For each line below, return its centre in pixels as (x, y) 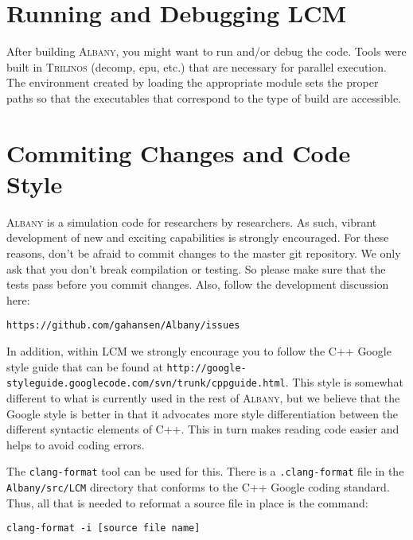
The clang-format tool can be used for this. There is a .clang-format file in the (205, 471)
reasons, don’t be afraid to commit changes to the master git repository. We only (204, 253)
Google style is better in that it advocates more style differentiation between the (203, 413)
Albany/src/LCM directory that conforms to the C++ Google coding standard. (198, 486)
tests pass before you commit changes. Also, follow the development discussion (198, 284)
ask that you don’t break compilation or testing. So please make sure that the (196, 268)
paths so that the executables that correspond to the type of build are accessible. (204, 97)
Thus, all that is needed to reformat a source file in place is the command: (187, 502)
